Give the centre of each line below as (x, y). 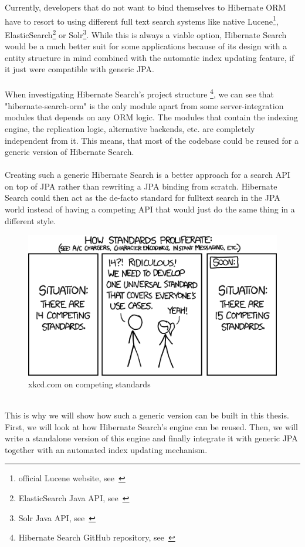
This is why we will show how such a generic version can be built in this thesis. (147, 415)
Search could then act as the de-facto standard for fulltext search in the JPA (143, 197)
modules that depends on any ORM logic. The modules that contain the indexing (151, 117)
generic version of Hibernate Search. (70, 152)
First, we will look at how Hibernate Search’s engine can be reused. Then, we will (151, 426)
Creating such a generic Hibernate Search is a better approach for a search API (148, 175)
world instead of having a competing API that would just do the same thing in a (150, 209)
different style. (30, 220)
